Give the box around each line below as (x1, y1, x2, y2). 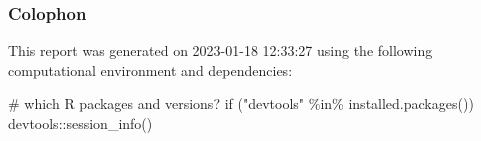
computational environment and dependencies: (8, 59, 293, 80)
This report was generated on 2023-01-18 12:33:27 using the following (8, 40, 433, 61)
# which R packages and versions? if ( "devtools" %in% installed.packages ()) (8, 93, 474, 114)
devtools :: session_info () (8, 113, 153, 133)
